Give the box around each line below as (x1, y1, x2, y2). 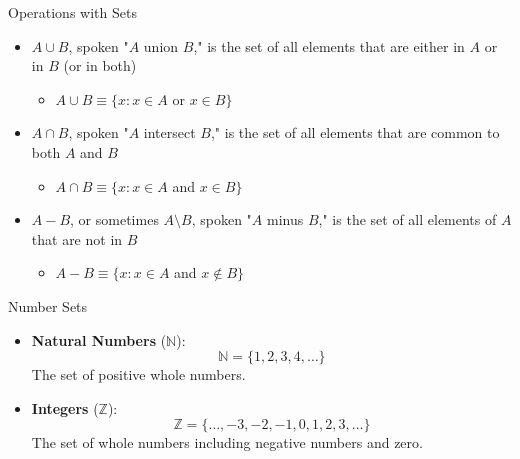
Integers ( (31, 397, 99, 418)
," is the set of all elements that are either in (193, 35, 465, 56)
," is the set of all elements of (318, 209, 497, 230)
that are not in (31, 228, 123, 249)
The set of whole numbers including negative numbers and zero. (31, 432, 423, 453)
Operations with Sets (8, 2, 137, 22)
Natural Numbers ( (31, 329, 167, 350)
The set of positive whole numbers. (31, 364, 246, 385)
